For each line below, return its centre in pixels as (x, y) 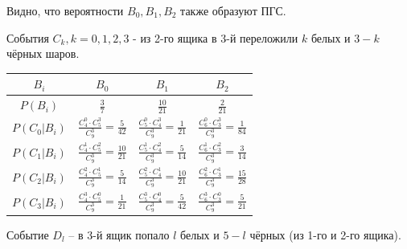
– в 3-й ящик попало (119, 234)
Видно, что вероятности (65, 10)
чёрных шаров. (43, 53)
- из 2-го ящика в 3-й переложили (216, 37)
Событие (28, 234)
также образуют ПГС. (233, 10)
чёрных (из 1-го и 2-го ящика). (325, 234)
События (28, 37)
